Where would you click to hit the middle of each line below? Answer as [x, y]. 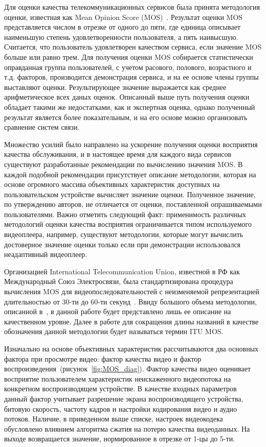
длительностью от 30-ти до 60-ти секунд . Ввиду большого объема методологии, [131, 301]
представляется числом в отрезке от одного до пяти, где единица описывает [123, 27]
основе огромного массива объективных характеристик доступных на [112, 184]
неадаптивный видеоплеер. [46, 254]
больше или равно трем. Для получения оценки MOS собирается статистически [129, 56]
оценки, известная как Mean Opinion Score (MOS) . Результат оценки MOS [124, 17]
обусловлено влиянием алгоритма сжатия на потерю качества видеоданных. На [127, 428]
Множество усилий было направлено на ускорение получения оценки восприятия [131, 144]
